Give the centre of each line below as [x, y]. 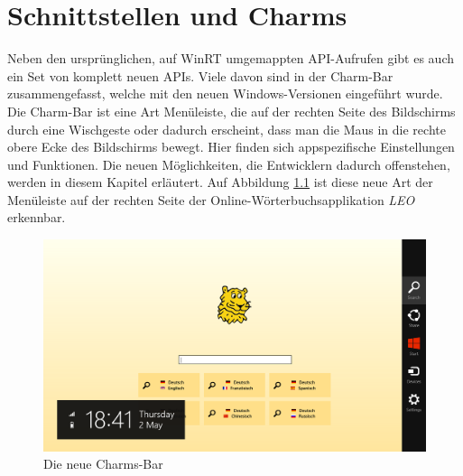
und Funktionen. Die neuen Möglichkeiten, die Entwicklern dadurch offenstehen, [229, 164]
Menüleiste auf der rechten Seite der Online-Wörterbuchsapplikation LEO [211, 199]
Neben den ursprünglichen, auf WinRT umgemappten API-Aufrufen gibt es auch [231, 58]
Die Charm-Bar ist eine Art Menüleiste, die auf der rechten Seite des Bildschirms [231, 111]
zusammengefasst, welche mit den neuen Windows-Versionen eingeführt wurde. [225, 93]
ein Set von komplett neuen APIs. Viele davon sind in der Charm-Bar [200, 75]
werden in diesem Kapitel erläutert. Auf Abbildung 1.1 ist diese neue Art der [220, 182]
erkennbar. [37, 217]
